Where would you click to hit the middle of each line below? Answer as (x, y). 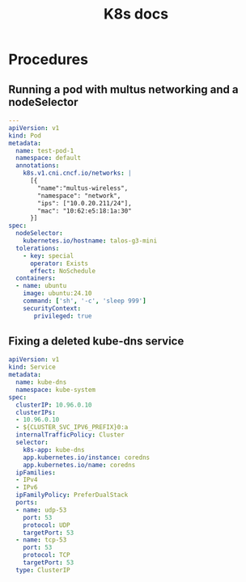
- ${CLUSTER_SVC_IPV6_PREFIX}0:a (72, 428)
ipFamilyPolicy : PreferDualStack (72, 495)
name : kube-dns (41, 382)
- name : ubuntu (41, 286)
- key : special (49, 255)
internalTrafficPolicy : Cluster (70, 435)
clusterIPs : (36, 412)
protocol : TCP (47, 555)
